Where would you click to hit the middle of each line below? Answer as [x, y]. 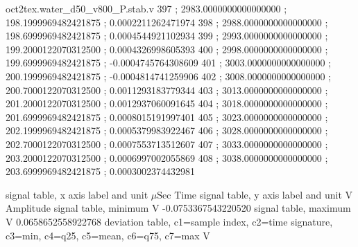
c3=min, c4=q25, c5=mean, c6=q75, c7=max [103, 235]
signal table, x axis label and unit [77, 194]
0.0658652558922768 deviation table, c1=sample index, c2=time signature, [174, 221]
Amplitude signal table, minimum [77, 208]
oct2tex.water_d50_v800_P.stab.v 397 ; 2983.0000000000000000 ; [146, 8]
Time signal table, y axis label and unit [258, 194]
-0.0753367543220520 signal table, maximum [257, 208]
